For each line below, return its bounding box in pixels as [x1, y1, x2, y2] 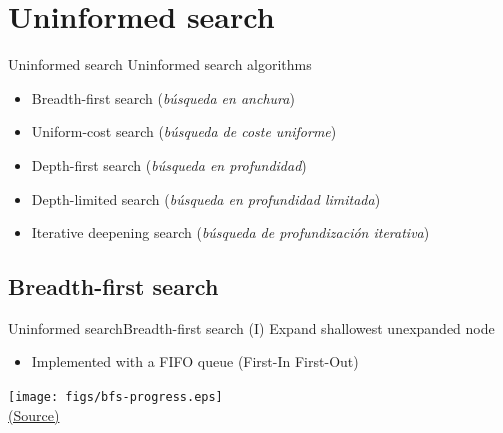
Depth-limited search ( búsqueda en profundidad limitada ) [31, 188, 381, 209]
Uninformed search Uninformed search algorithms [8, 54, 312, 75]
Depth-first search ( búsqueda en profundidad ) [31, 154, 307, 175]
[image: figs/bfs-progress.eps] [8, 390, 223, 405]
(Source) [8, 404, 60, 425]
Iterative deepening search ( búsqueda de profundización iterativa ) [31, 222, 430, 243]
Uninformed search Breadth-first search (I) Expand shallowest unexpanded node [8, 317, 495, 338]
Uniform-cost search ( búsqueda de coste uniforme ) [31, 121, 337, 142]
